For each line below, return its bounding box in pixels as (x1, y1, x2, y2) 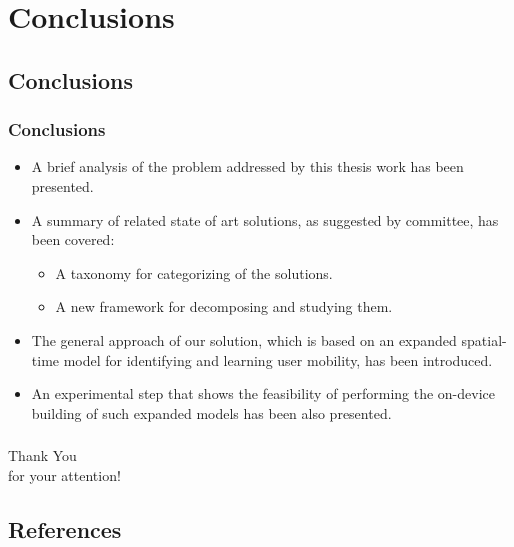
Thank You (8, 445, 77, 466)
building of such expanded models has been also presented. (31, 402, 392, 423)
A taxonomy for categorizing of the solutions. (55, 262, 333, 283)
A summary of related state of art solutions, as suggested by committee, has (31, 209, 499, 230)
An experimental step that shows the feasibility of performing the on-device (31, 383, 495, 404)
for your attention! (8, 464, 121, 485)
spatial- (461, 329, 507, 350)
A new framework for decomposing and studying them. (55, 296, 393, 317)
